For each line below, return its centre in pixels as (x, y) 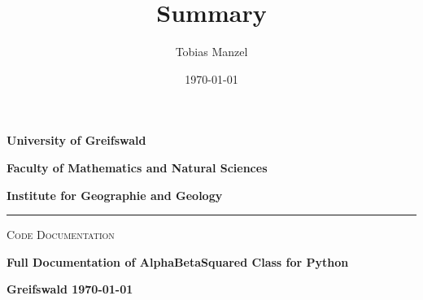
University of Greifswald (76, 140)
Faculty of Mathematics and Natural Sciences (137, 167)
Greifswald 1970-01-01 (70, 289)
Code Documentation (61, 235)
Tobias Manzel (211, 52)
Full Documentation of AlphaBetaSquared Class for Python (178, 261)
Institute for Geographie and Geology (115, 195)
